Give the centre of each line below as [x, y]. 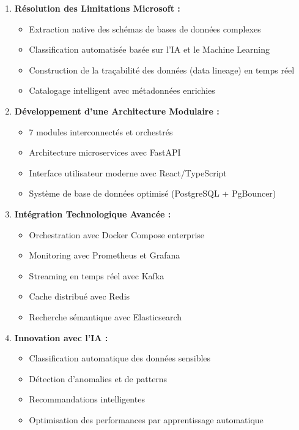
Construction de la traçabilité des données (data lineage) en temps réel [162, 70]
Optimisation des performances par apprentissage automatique [146, 419]
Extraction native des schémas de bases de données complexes [145, 28]
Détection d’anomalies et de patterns [98, 378]
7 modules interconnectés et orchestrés [101, 131]
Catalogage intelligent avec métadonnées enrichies [122, 90]
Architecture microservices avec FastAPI [105, 152]
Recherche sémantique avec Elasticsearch [105, 316]
